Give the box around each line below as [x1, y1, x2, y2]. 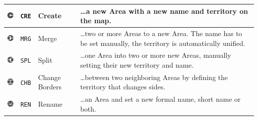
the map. [80, 15, 112, 26]
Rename [38, 99, 63, 109]
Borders [38, 81, 62, 92]
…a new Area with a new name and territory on [80, 5, 248, 16]
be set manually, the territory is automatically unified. [80, 38, 246, 48]
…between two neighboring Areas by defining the [80, 72, 228, 82]
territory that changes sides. [80, 81, 166, 92]
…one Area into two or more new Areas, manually [80, 50, 231, 60]
